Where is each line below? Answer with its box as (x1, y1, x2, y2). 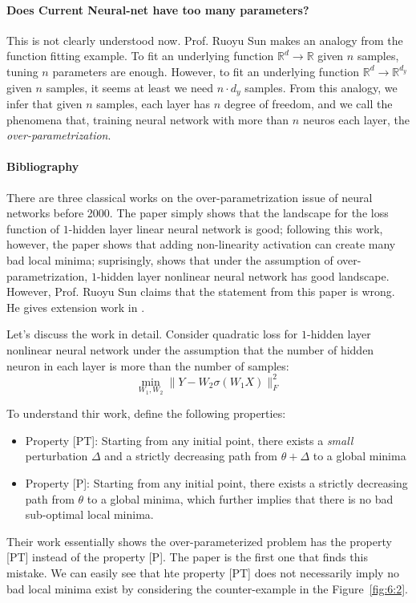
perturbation (25, 447, 88, 464)
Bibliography (6, 158, 79, 175)
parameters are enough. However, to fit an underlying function (52, 63, 360, 79)
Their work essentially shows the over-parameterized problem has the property (6, 532, 392, 549)
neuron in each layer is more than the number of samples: (6, 357, 289, 374)
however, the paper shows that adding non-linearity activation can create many (6, 236, 396, 253)
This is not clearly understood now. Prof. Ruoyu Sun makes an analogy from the (6, 31, 403, 48)
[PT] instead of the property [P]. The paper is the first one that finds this (6, 548, 368, 565)
